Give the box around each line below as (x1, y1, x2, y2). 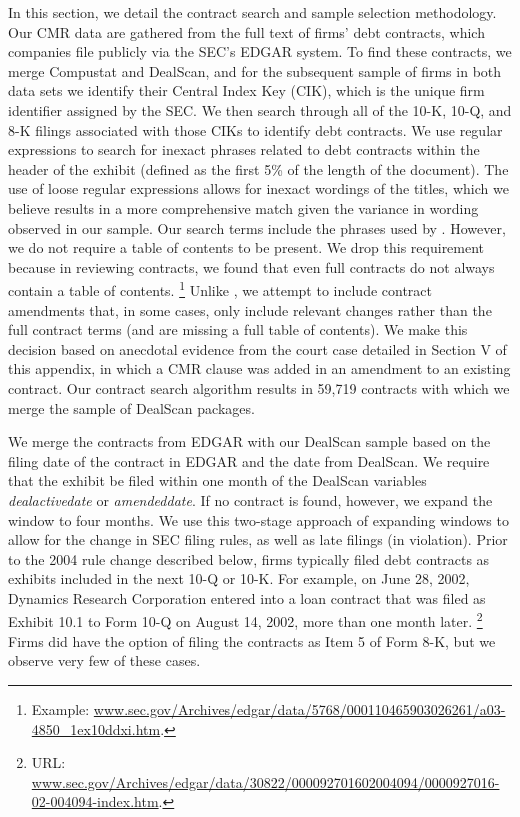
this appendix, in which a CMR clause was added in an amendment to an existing (8, 358, 511, 379)
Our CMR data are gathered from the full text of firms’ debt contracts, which (8, 21, 485, 42)
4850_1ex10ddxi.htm (31, 718, 161, 739)
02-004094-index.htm (31, 791, 159, 812)
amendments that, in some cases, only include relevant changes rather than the (8, 299, 492, 320)
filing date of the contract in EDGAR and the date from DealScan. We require (8, 450, 490, 471)
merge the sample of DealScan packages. (8, 397, 255, 418)
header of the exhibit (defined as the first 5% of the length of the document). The (8, 158, 509, 179)
